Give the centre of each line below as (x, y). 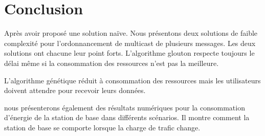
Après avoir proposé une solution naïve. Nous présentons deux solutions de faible (131, 33)
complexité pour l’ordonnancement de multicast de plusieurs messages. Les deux (130, 43)
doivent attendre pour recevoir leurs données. (75, 90)
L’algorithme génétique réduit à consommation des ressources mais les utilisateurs (132, 80)
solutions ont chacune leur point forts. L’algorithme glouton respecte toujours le (129, 53)
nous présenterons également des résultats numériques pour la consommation (125, 107)
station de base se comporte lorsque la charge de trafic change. (102, 127)
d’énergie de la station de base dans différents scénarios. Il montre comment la (127, 117)
